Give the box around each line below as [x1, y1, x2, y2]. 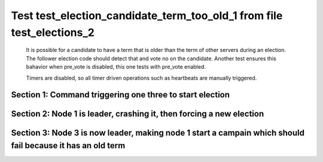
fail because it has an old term [11, 140, 126, 151]
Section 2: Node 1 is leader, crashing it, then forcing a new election [11, 109, 264, 119]
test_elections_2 [11, 26, 95, 39]
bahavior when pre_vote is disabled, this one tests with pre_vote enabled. [26, 63, 206, 71]
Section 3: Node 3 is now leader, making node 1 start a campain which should [11, 128, 305, 138]
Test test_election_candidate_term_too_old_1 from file [11, 9, 283, 22]
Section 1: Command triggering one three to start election [11, 90, 230, 100]
